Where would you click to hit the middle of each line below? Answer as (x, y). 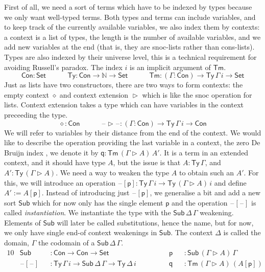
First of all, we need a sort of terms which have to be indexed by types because (128, 7)
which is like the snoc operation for (197, 94)
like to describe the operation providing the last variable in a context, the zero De (132, 142)
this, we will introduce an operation (60, 182)
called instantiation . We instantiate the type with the (88, 212)
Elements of (22, 222)
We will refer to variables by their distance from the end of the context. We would (133, 132)
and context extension (94, 94)
